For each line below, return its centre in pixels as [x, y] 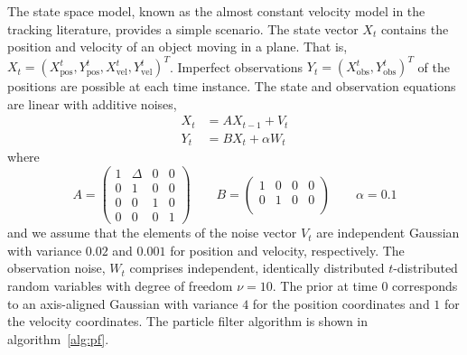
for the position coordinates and [341, 303]
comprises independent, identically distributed [257, 268]
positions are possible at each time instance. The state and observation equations [232, 86]
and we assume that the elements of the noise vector [152, 233]
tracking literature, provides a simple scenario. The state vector [183, 28]
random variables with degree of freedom [120, 285]
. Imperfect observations [236, 66]
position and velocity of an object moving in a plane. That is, [177, 47]
